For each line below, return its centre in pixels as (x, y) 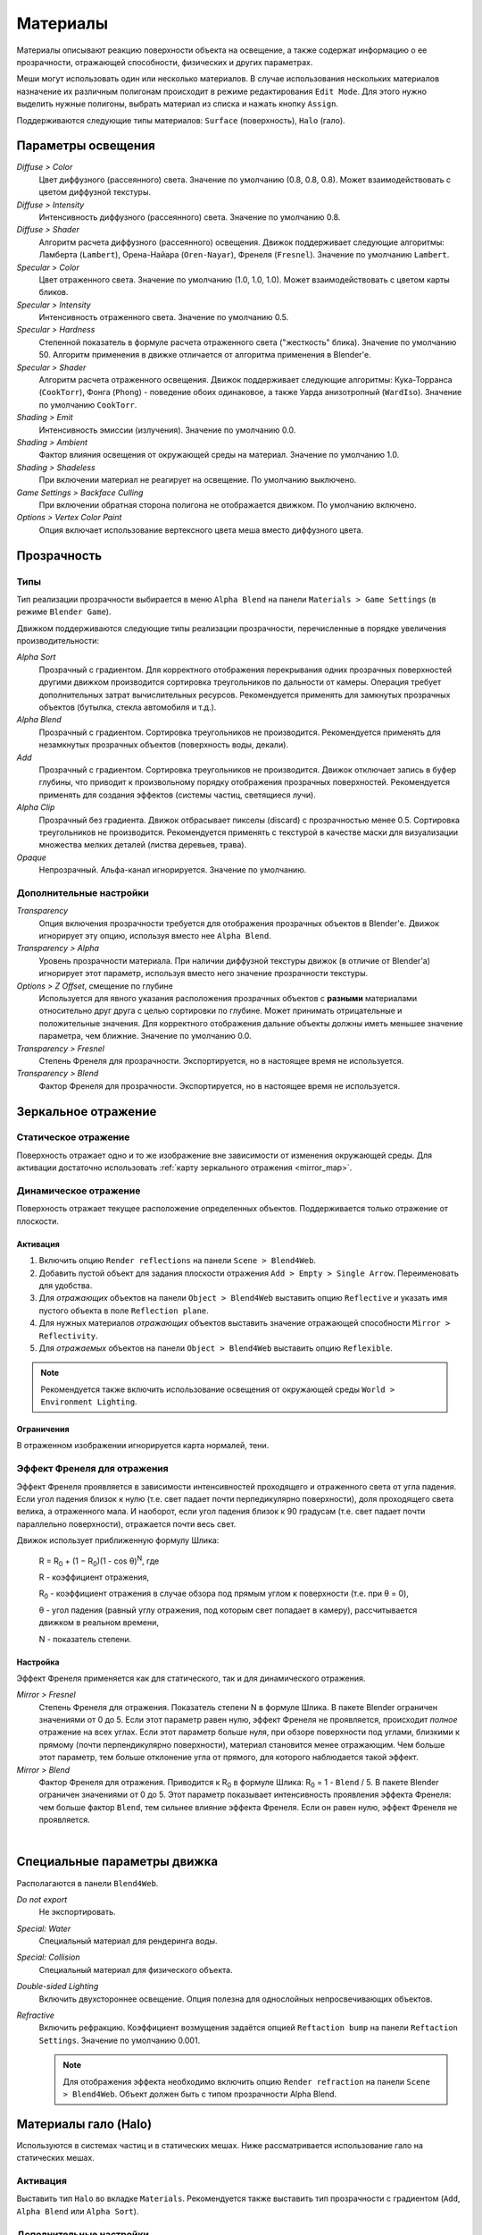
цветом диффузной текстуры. (95, 192)
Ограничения (43, 1430)
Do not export (42, 1899)
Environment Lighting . (89, 1402)
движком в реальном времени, (99, 1623)
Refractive (36, 2015)
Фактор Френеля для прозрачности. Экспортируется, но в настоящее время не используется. (220, 1085)
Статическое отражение (73, 1137)
